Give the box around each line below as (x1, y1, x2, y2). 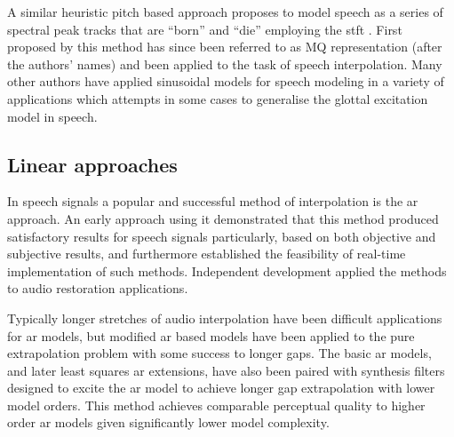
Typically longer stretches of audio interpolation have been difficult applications (7, 308, 442, 327)
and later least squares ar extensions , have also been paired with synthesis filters (7, 361, 445, 379)
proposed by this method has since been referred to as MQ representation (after (7, 37, 442, 56)
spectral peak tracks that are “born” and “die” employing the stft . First (7, 20, 402, 38)
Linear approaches (7, 150, 178, 178)
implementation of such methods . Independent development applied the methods (7, 261, 447, 280)
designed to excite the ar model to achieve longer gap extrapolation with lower (7, 378, 435, 397)
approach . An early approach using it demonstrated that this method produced (7, 209, 439, 227)
